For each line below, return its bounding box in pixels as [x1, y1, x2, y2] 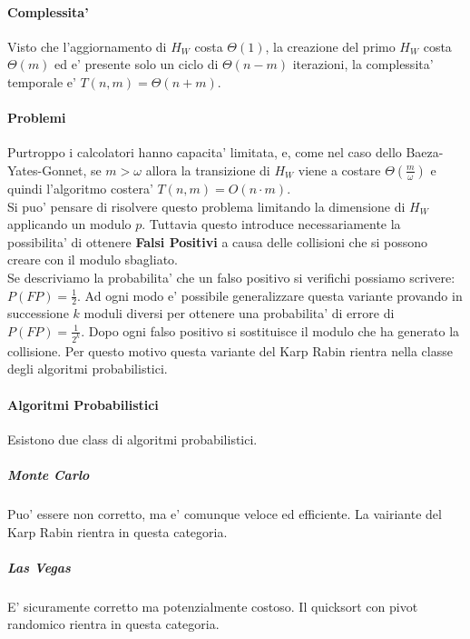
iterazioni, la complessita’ [292, 55, 434, 74]
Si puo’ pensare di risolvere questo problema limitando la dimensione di [7, 196, 406, 215]
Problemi [7, 108, 66, 127]
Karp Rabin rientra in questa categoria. [7, 522, 228, 541]
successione [7, 304, 69, 323]
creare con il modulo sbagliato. [7, 250, 178, 269]
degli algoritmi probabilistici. [7, 359, 168, 378]
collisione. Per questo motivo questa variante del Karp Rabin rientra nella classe [7, 341, 453, 360]
